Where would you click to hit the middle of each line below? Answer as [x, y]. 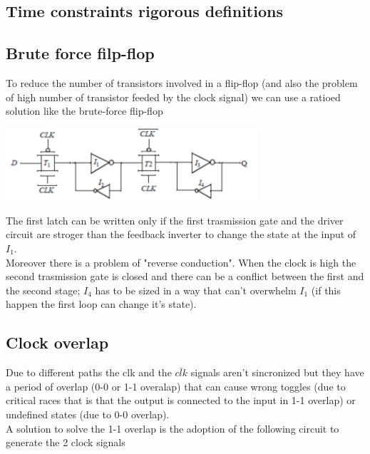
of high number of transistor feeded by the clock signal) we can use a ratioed [173, 97]
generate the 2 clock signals [66, 442]
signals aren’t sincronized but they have [277, 372]
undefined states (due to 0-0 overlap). [88, 414]
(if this [326, 290]
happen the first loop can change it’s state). [101, 304]
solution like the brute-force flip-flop [84, 111]
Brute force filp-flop [80, 53]
